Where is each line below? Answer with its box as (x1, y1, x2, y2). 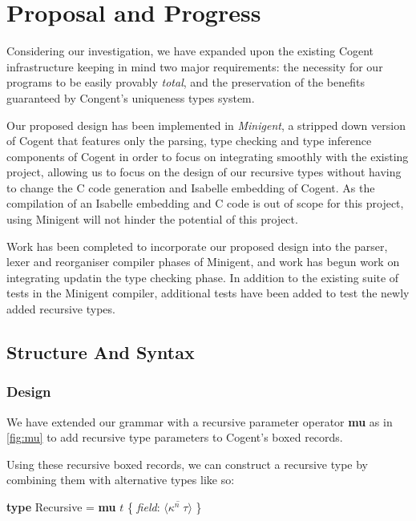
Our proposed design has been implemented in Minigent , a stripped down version (6, 116, 406, 133)
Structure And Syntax (6, 340, 195, 365)
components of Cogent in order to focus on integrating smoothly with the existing (6, 147, 409, 164)
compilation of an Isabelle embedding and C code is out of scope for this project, (6, 195, 404, 212)
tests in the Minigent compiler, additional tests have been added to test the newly (6, 285, 410, 301)
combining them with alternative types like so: (6, 471, 235, 488)
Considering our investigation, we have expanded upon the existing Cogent (6, 42, 374, 59)
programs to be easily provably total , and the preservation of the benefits (6, 74, 365, 91)
